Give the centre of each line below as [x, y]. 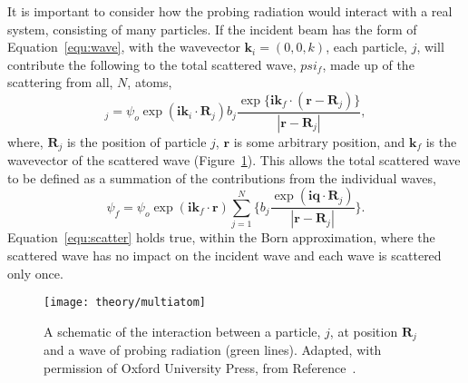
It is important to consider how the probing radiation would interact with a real [230, 11]
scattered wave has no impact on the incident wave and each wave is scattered [224, 255]
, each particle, [367, 47]
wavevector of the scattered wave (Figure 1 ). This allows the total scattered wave [234, 160]
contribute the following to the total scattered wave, [152, 64]
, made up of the [368, 64]
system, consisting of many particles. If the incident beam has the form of [212, 29]
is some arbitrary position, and [319, 141]
